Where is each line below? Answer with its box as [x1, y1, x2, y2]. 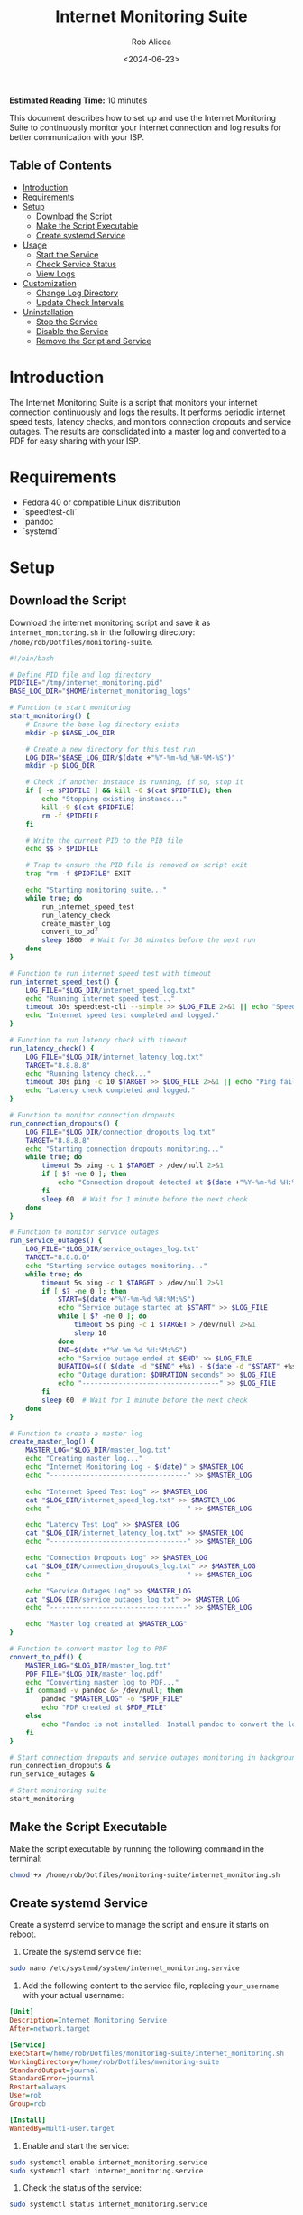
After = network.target [9, 2024, 91, 2033]
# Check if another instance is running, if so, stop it [25, 778, 244, 787]
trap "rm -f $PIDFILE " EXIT [25, 869, 131, 878]
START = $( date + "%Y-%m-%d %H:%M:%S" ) [57, 1294, 196, 1304]
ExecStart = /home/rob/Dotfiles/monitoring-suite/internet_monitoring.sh [9, 2049, 284, 2058]
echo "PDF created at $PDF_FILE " [41, 1703, 168, 1713]
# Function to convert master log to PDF [9, 1644, 168, 1653]
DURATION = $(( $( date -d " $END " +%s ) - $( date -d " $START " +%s [57, 1362, 297, 1371]
